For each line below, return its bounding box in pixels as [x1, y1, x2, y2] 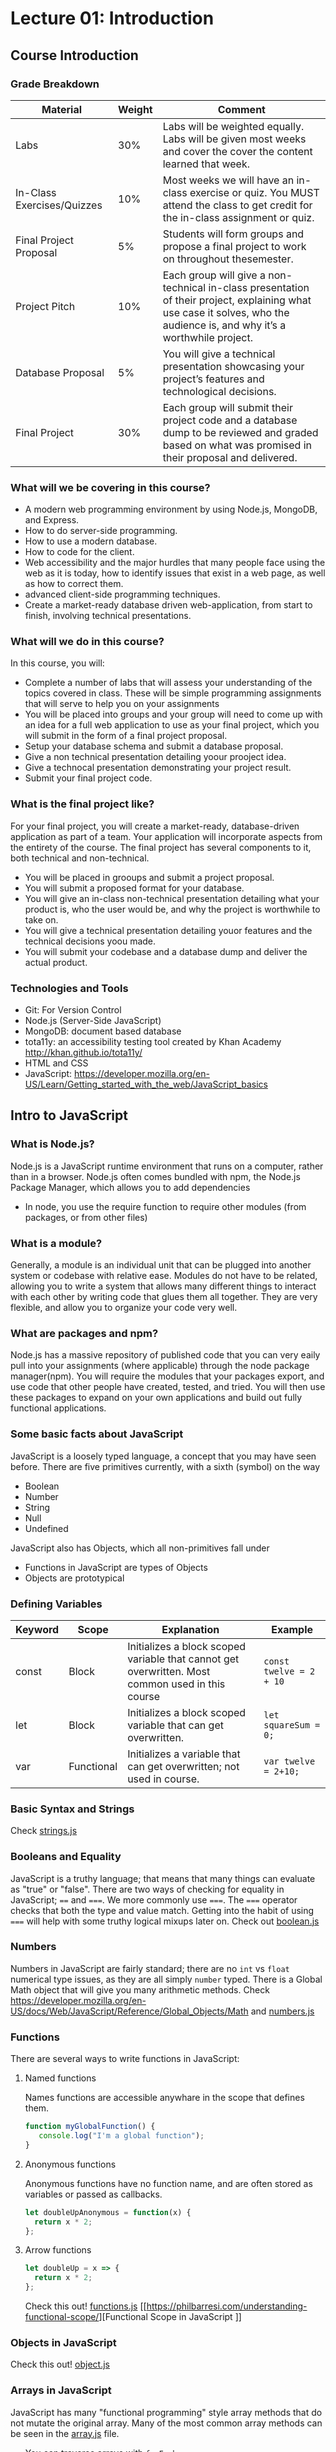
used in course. [127, 1772, 200, 1786]
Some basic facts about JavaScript [10, 1427, 184, 1441]
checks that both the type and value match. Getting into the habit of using [10, 1904, 315, 1916]
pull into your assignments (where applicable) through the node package [10, 1360, 310, 1372]
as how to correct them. [24, 578, 124, 590]
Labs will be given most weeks [162, 132, 307, 146]
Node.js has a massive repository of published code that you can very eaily [10, 1349, 321, 1361]
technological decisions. [162, 384, 277, 398]
